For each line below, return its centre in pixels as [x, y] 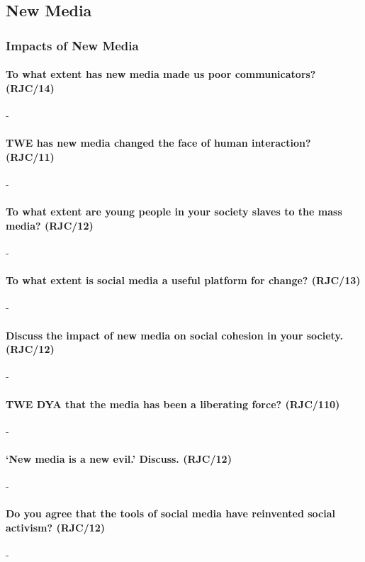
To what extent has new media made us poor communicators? [161, 74]
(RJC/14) [30, 88]
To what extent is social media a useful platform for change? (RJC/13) [183, 280]
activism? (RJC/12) [56, 527]
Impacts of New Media [72, 45]
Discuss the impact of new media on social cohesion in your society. [175, 335]
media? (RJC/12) [50, 225]
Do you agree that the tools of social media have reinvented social [170, 513]
